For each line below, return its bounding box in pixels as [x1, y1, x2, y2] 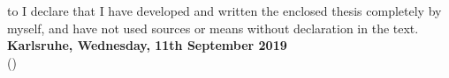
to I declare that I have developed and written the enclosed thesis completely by [7, 2, 442, 19]
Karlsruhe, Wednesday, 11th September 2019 [7, 36, 287, 54]
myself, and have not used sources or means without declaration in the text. [7, 18, 419, 37]
